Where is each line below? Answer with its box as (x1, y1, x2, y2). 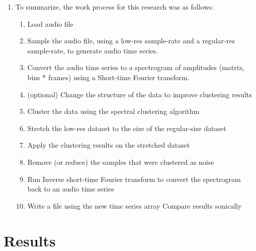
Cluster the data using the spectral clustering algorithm (27, 106, 200, 116)
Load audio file (27, 18, 73, 29)
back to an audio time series (27, 183, 114, 194)
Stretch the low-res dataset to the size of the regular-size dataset (27, 122, 226, 133)
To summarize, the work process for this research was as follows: (15, 2, 214, 12)
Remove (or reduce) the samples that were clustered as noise (27, 156, 214, 167)
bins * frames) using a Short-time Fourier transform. (27, 72, 190, 82)
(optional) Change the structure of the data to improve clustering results (27, 89, 252, 99)
